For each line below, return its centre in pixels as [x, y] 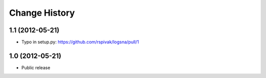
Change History [42, 13]
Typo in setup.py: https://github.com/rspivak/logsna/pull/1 [80, 42]
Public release [36, 67]
